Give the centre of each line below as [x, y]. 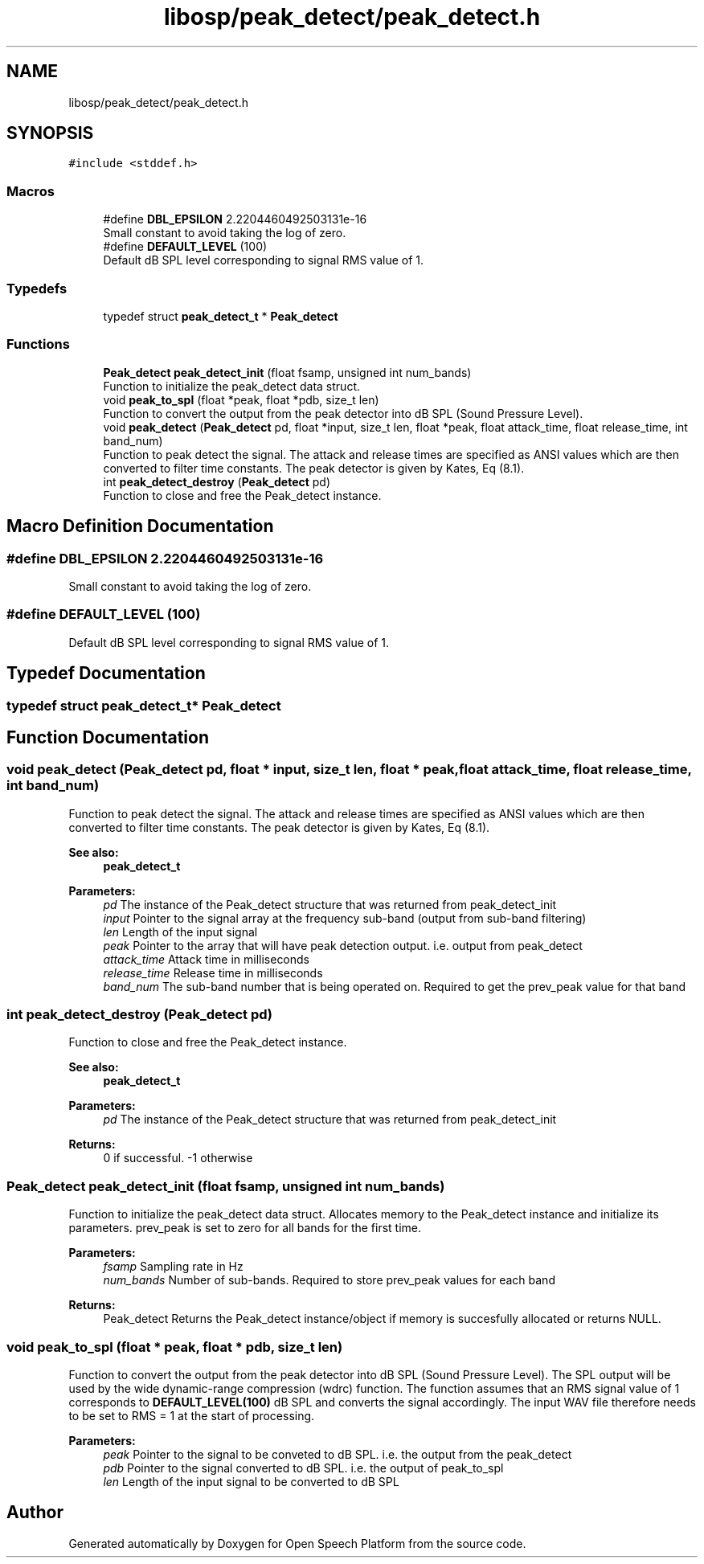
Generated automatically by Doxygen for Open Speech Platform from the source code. [297, 1543]
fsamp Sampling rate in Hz [173, 1267]
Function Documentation [108, 737]
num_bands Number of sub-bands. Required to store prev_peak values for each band [329, 1280]
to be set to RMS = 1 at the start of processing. [192, 1415]
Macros [31, 191]
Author [35, 1513]
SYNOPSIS [50, 133]
